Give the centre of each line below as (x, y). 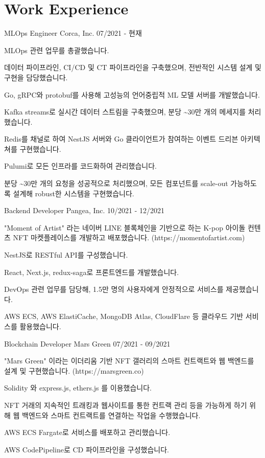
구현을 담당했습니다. (36, 77)
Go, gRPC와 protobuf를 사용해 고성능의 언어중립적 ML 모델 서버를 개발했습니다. (132, 94)
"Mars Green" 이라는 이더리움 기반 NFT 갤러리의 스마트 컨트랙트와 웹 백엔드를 (129, 361)
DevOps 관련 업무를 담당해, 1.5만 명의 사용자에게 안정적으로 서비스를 (114, 289)
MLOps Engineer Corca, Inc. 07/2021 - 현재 (73, 33)
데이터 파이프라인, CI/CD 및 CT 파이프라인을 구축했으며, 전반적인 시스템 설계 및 (133, 67)
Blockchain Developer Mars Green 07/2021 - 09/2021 (87, 343)
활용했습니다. (40, 326)
